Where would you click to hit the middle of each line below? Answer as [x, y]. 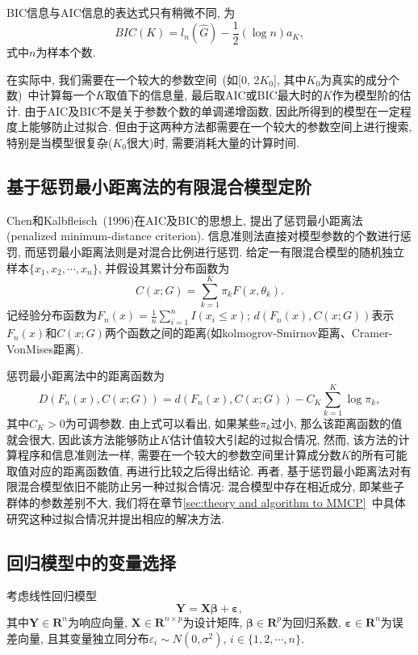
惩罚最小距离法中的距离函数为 [86, 376]
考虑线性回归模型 [52, 596]
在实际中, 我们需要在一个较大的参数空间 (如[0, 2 [133, 79]
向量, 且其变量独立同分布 [83, 638]
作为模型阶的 [366, 95]
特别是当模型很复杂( [60, 143]
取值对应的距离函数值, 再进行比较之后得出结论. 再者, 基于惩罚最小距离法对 [203, 470]
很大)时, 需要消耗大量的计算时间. [213, 143]
